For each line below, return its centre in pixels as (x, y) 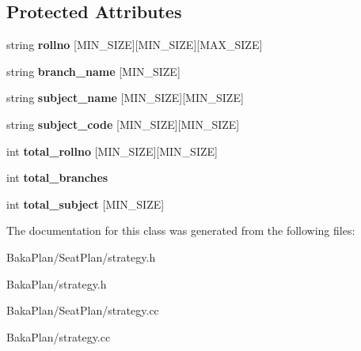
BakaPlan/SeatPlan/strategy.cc (83, 310)
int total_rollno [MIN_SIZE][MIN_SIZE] (112, 151)
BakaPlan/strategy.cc (59, 336)
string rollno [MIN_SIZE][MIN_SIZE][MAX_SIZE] (135, 45)
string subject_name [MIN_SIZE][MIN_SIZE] (125, 98)
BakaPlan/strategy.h (57, 283)
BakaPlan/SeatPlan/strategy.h (81, 257)
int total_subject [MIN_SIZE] (85, 204)
